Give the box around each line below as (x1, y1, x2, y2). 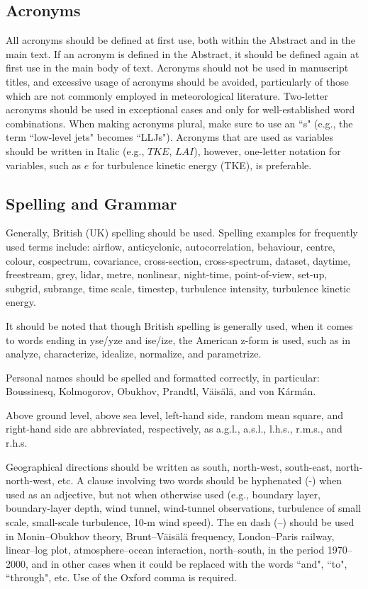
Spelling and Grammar (6, 192, 177, 214)
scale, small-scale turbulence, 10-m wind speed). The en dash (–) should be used (6, 515, 355, 530)
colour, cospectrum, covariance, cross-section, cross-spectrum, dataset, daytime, (6, 253, 351, 268)
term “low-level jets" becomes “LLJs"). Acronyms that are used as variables (6, 130, 333, 144)
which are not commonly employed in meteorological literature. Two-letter (6, 88, 328, 103)
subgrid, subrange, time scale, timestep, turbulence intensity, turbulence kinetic (6, 280, 351, 295)
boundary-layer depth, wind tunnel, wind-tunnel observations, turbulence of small (6, 501, 361, 515)
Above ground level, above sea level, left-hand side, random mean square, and (6, 407, 343, 422)
